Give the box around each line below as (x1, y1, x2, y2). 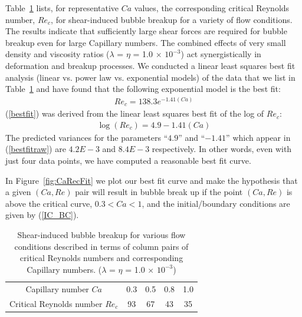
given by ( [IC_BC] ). (5, 209, 79, 221)
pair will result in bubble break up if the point (75, 186, 243, 198)
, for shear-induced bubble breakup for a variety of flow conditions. (51, 13, 293, 25)
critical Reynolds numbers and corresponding (19, 252, 183, 264)
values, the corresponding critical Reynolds (134, 2, 290, 14)
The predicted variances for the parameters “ (5, 131, 168, 143)
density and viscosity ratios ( (5, 48, 110, 60)
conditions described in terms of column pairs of (14, 240, 189, 252)
